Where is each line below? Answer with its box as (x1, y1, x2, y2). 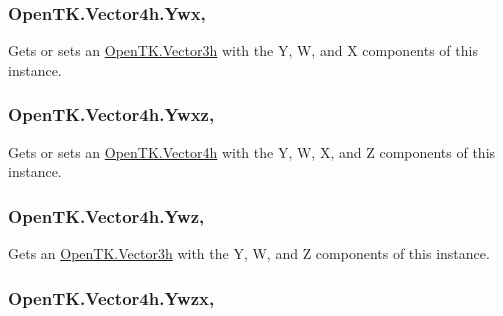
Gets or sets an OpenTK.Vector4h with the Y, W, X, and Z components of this (8, 141, 496, 162)
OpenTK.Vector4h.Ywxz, (8, 102, 215, 127)
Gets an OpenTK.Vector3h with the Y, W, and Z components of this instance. (8, 243, 490, 264)
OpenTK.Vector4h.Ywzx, (8, 285, 215, 310)
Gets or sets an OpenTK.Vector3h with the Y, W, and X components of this (8, 40, 478, 61)
